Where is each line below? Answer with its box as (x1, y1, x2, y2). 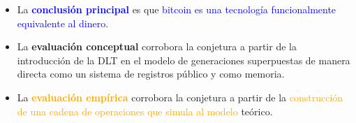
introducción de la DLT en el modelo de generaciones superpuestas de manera (17, 52, 350, 67)
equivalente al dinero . (17, 15, 109, 30)
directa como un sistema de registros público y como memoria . (17, 66, 285, 81)
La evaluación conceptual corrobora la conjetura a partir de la (17, 39, 297, 54)
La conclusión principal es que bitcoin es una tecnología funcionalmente (17, 2, 336, 16)
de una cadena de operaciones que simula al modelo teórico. (17, 103, 273, 118)
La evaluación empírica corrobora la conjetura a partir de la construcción (17, 89, 343, 104)
